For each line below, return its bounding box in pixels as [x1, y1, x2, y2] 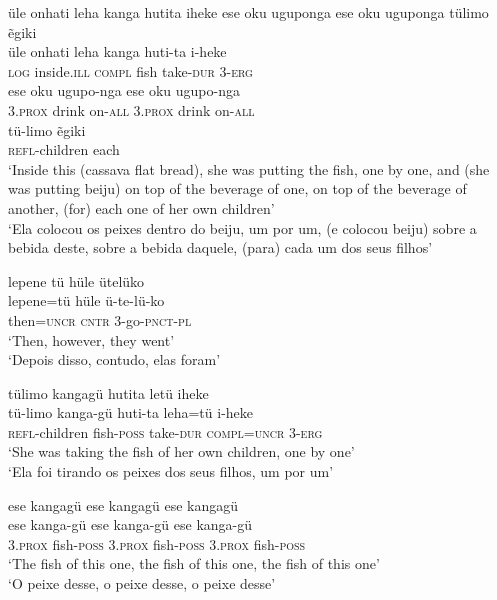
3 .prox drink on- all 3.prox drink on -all [8, 99, 255, 120]
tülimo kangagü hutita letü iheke [8, 382, 209, 403]
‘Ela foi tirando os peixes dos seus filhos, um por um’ [8, 461, 334, 482]
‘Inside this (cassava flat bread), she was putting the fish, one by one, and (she [8, 158, 490, 179]
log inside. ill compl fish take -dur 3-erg [8, 60, 253, 81]
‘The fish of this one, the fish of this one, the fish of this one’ [8, 553, 380, 574]
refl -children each [8, 139, 120, 160]
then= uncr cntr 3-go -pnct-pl [8, 309, 192, 330]
